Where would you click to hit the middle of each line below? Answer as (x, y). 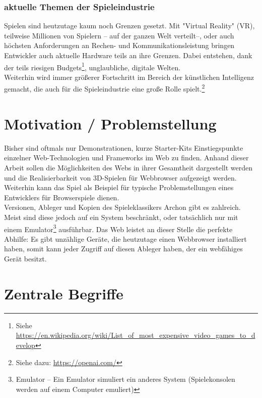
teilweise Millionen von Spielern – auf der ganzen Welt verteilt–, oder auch (119, 35)
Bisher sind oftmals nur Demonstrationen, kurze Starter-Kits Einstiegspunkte (124, 147)
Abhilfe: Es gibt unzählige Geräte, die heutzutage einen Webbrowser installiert (125, 238)
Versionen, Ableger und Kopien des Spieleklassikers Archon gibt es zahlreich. (122, 207)
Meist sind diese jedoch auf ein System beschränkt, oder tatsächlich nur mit (121, 217)
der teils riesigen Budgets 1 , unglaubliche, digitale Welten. (92, 66)
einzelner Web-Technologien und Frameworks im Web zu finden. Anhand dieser (126, 158)
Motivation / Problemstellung (110, 123)
